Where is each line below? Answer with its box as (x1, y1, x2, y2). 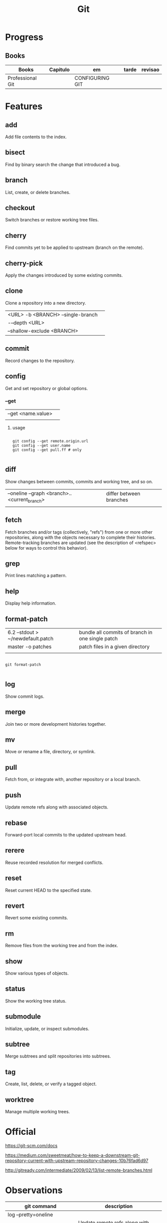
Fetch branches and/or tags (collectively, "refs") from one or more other (5, 529, 153, 535)
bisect (5, 148, 25, 157)
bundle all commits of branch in (79, 629, 153, 636)
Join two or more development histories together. (5, 721, 106, 727)
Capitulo (49, 66, 70, 73)
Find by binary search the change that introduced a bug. (5, 161, 121, 168)
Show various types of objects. (5, 970, 69, 976)
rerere (5, 846, 25, 855)
